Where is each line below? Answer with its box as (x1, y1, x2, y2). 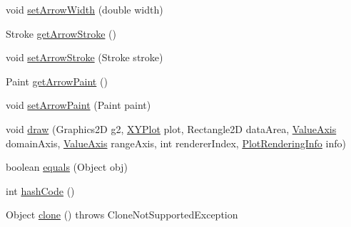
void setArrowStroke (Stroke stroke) (6, 50, 163, 65)
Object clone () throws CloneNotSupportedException (6, 207, 238, 222)
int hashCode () (6, 183, 75, 198)
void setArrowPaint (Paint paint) (6, 97, 151, 112)
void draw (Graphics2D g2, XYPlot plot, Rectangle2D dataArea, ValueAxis (6, 121, 337, 136)
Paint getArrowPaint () (6, 73, 108, 88)
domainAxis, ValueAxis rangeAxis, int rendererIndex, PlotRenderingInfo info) (6, 135, 346, 150)
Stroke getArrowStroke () (6, 26, 116, 41)
